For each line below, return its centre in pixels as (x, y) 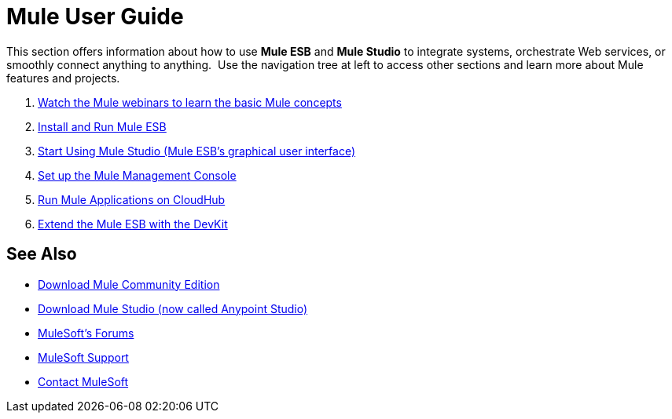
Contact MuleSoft (83, 381)
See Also (42, 254)
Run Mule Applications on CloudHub (132, 199)
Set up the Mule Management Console (137, 175)
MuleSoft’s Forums (86, 333)
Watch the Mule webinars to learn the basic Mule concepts (190, 102)
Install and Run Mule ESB (102, 126)
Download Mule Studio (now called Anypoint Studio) (173, 308)
